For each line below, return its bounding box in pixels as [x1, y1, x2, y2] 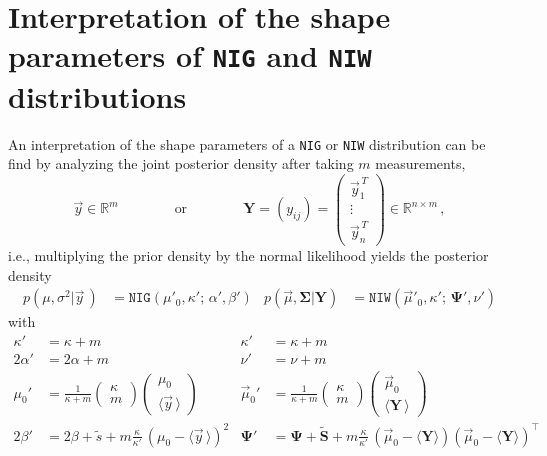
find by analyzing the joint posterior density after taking [8, 153, 354, 174]
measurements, [375, 153, 466, 174]
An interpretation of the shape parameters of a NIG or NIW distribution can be [8, 133, 486, 154]
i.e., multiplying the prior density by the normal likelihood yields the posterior [8, 245, 489, 266]
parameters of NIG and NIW [8, 35, 372, 76]
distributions [8, 75, 187, 116]
